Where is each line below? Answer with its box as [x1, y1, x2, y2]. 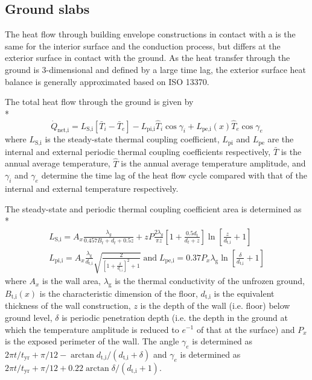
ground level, [5, 311, 53, 323]
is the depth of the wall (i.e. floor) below [140, 299, 290, 312]
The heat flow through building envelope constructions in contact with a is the [5, 28, 296, 40]
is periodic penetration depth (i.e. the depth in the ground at [62, 311, 288, 323]
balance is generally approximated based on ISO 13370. [5, 75, 209, 87]
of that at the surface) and [196, 323, 295, 335]
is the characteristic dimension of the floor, [39, 287, 198, 299]
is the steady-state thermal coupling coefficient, [45, 133, 220, 145]
